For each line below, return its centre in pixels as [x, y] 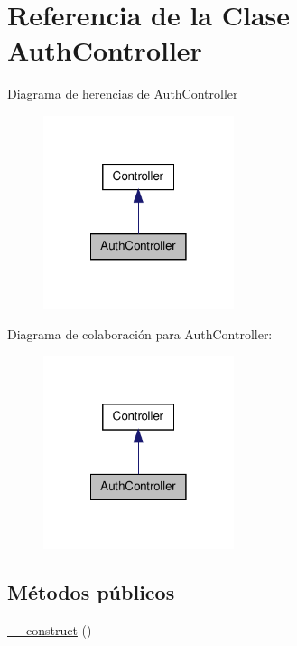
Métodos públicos [91, 592]
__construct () [50, 630]
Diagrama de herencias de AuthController [123, 94]
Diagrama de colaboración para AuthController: [140, 333]
